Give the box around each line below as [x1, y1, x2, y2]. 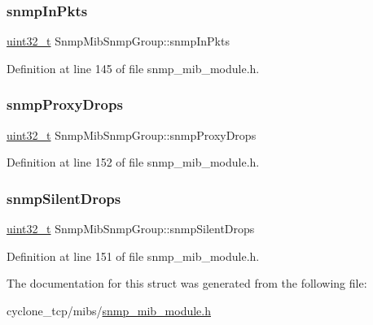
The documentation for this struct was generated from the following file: [7, 275, 367, 292]
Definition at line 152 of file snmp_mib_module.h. [7, 154, 260, 171]
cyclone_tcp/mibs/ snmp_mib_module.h [7, 301, 212, 318]
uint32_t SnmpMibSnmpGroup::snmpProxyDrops [7, 126, 257, 143]
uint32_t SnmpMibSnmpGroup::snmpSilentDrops [7, 220, 255, 237]
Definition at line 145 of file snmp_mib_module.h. [7, 59, 260, 76]
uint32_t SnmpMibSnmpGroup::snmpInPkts [7, 32, 230, 50]
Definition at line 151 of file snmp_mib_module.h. [7, 247, 260, 264]
